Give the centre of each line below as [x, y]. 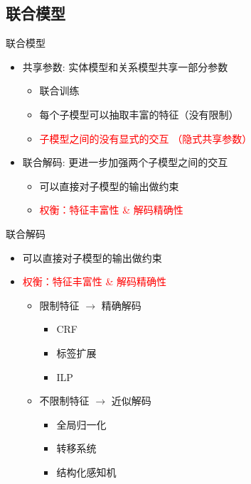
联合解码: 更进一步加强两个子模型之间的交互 [125, 162]
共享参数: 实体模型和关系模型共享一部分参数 [125, 66]
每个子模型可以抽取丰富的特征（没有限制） [139, 114]
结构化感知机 [86, 472]
